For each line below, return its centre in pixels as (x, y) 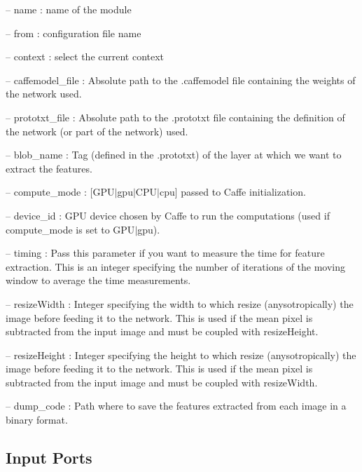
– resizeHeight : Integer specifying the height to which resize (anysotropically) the (181, 355)
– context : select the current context (85, 56)
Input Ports (49, 458)
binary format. (37, 420)
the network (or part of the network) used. (97, 131)
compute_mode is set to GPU (70, 229)
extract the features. (49, 168)
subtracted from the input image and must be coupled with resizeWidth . (162, 382)
